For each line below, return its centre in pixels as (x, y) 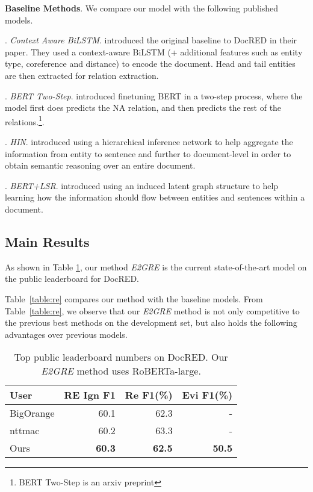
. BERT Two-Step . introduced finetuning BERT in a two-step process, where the (154, 95)
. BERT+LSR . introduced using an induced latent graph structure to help (142, 185)
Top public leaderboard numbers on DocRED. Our (121, 357)
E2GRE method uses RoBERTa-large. (121, 371)
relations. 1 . (25, 120)
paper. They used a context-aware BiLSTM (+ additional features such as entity (154, 51)
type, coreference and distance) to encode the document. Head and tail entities (150, 64)
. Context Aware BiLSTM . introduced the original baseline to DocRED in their (151, 40)
